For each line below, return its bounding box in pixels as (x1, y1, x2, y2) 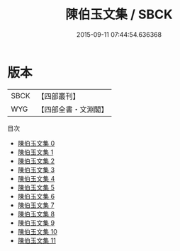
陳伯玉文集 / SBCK (65, 6, 173, 23)
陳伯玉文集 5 (17, 183, 55, 192)
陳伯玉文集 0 (17, 139, 55, 147)
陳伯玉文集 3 (17, 165, 55, 174)
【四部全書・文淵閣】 (37, 104, 108, 114)
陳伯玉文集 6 (17, 192, 55, 200)
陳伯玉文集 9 (17, 218, 55, 227)
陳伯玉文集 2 (17, 156, 55, 165)
